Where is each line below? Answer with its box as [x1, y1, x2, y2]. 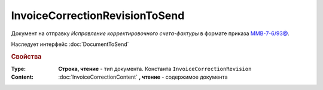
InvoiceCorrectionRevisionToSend [11, 9, 185, 22]
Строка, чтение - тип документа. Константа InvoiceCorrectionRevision [58, 65, 252, 72]
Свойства [11, 52, 42, 61]
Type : [11, 65, 26, 72]
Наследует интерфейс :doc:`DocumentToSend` [11, 41, 129, 48]
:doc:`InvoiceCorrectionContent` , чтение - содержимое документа [58, 73, 228, 80]
